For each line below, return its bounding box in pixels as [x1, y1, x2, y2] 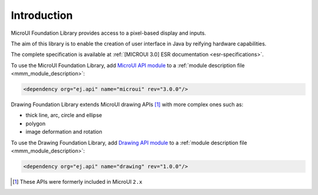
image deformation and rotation [25, 128, 102, 135]
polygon [25, 120, 46, 127]
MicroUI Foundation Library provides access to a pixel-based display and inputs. [11, 29, 206, 37]
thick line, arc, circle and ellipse [25, 112, 102, 119]
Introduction [11, 9, 73, 22]
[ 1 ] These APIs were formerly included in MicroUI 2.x [12, 179, 143, 185]
